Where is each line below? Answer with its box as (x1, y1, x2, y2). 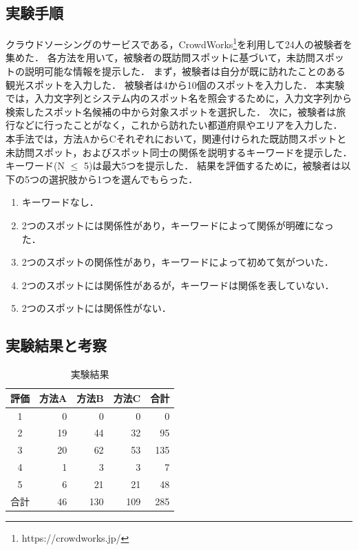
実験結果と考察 (6, 335, 107, 356)
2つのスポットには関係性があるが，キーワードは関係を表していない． (21, 277, 335, 292)
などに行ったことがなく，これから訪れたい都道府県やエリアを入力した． (14, 118, 343, 132)
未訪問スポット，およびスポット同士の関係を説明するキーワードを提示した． (6, 145, 352, 159)
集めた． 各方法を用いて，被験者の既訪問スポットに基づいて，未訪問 (6, 50, 315, 65)
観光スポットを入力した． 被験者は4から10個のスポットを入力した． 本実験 (6, 77, 345, 92)
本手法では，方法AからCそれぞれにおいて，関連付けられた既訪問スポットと (6, 131, 347, 146)
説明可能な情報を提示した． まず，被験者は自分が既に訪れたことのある (24, 64, 346, 78)
